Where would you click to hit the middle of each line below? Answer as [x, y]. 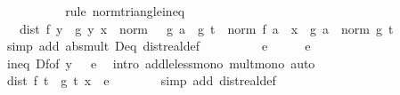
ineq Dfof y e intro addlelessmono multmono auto [161, 63]
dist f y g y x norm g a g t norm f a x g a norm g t [206, 28]
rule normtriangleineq [125, 11]
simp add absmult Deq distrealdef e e [159, 46]
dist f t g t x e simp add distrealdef [141, 80]
